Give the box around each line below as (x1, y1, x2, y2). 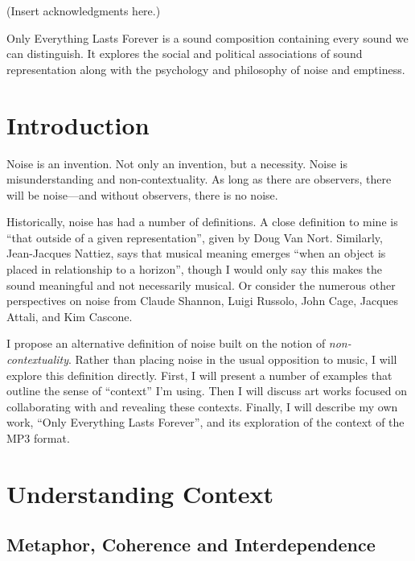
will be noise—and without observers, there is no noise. (6, 186, 278, 203)
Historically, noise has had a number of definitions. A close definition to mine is (6, 213, 398, 230)
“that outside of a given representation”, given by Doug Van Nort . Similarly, (6, 229, 383, 245)
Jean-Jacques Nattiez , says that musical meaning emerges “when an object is (6, 245, 386, 262)
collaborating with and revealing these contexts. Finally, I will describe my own (6, 398, 398, 415)
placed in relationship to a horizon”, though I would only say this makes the (6, 261, 383, 278)
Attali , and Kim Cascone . (6, 307, 133, 324)
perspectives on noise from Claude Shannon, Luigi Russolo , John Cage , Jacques (6, 292, 399, 309)
